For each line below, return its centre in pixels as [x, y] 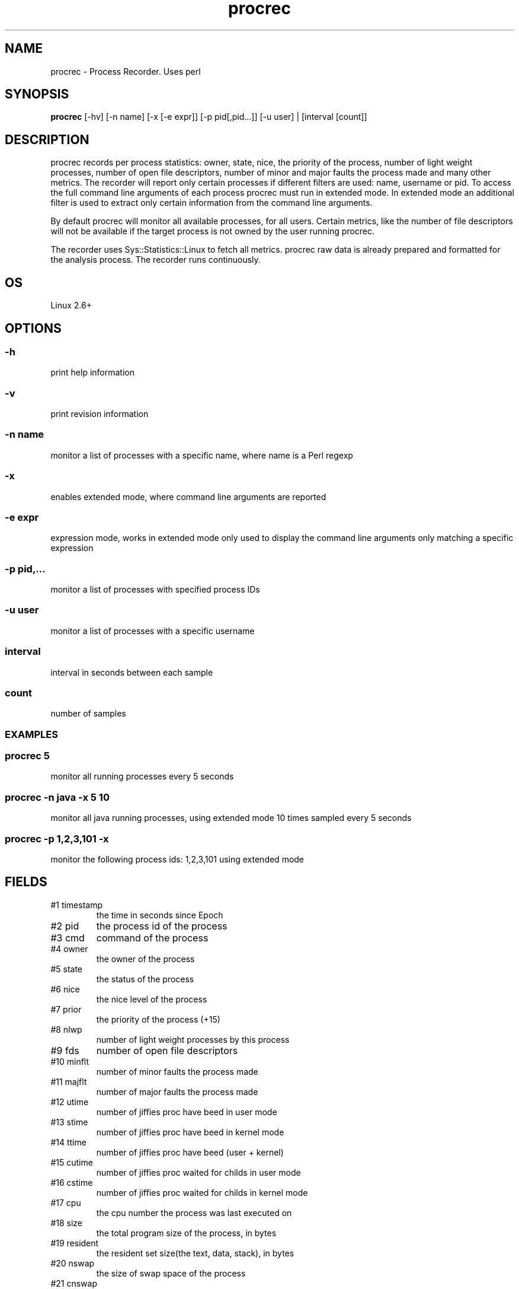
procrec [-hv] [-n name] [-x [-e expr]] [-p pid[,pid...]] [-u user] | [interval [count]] [209, 117]
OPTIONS [33, 328]
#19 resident [75, 1243]
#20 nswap [73, 1263]
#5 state [67, 969]
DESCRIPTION [47, 139]
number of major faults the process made [177, 1091]
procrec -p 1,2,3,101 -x [57, 838]
